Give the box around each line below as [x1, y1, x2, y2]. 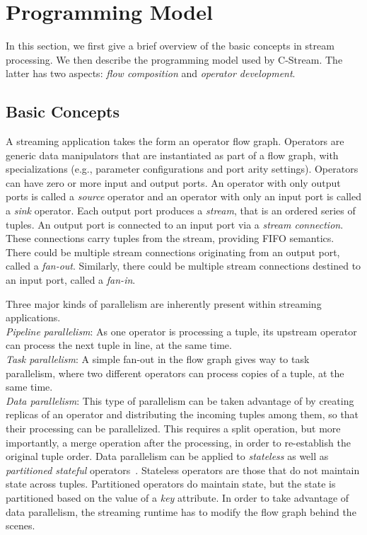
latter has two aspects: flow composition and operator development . [6, 66, 296, 81]
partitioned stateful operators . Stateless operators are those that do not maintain [6, 462, 360, 477]
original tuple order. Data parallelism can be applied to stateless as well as [6, 449, 329, 464]
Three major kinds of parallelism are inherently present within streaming [6, 296, 322, 311]
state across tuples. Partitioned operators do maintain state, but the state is [6, 476, 336, 491]
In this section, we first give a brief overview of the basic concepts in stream [6, 38, 334, 53]
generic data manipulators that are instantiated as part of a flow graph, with [6, 147, 339, 162]
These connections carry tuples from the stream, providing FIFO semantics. [6, 231, 334, 246]
